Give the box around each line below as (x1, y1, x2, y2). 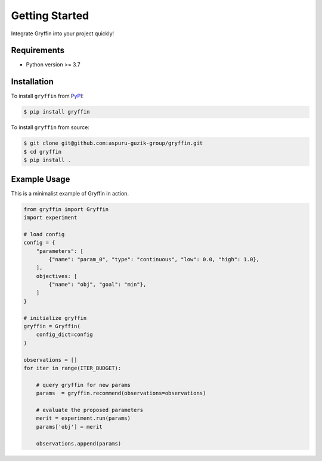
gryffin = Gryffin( (23, 323, 80, 330)
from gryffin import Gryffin (23, 206, 109, 212)
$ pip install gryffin (23, 108, 90, 115)
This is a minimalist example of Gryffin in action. (11, 190, 129, 197)
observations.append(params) (36, 440, 122, 447)
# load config (23, 231, 65, 237)
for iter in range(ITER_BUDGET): (23, 365, 122, 371)
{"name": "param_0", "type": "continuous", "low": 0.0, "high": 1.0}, (48, 256, 259, 262)
